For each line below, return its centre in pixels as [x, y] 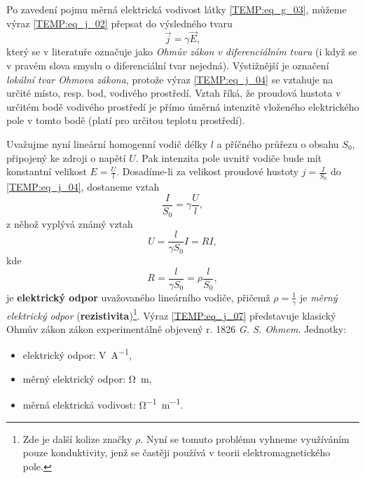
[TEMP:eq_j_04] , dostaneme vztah [83, 187]
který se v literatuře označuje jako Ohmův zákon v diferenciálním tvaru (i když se [182, 52]
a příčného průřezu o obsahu [278, 143]
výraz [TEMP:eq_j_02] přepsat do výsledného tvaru [119, 23]
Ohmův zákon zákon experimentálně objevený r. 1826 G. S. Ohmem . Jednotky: [177, 328]
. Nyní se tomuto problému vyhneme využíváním [245, 438]
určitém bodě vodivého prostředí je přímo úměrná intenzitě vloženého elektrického [183, 106]
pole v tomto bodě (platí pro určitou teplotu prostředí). [126, 120]
